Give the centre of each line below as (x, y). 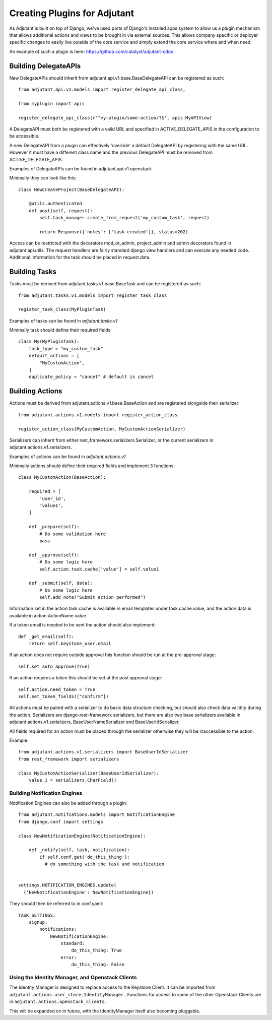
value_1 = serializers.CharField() (73, 780)
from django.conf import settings (61, 822)
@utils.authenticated (55, 204)
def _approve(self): (54, 555)
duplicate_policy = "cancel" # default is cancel (91, 377)
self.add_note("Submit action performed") (93, 597)
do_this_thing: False (98, 965)
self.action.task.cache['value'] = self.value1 (99, 569)
